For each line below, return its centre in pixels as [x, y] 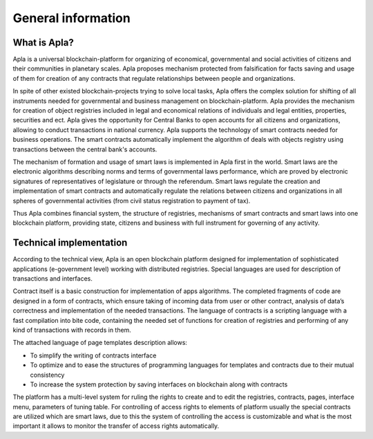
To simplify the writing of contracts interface [93, 355]
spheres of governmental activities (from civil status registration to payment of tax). [132, 200]
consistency [47, 375]
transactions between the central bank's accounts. [85, 149]
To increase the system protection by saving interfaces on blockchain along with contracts [159, 384]
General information [71, 18]
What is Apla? [43, 43]
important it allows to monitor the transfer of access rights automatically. [116, 426]
